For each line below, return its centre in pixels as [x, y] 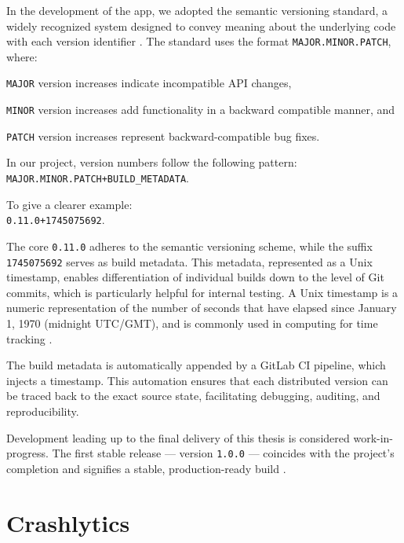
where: [22, 56]
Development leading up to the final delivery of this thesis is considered [178, 437]
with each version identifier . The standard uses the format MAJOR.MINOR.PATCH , [199, 41]
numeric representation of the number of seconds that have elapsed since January [202, 308]
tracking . [29, 338]
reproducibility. [43, 411]
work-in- [373, 437]
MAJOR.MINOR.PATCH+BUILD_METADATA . [98, 178]
